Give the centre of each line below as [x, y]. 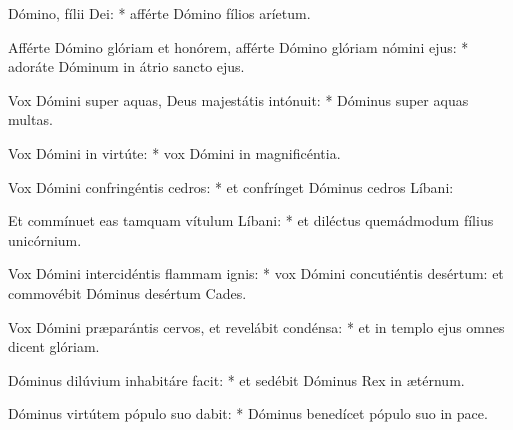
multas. [30, 119]
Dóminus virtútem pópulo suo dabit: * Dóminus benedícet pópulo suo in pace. [248, 413]
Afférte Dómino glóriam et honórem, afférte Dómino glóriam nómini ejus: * [238, 46]
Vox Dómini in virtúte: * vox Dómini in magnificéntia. [174, 152]
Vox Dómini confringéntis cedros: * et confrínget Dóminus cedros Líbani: [231, 186]
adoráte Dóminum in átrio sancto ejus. [126, 66]
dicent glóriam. [54, 346]
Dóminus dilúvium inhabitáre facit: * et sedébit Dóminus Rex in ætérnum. [236, 379]
